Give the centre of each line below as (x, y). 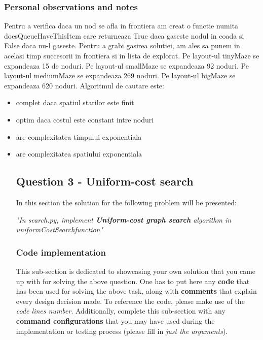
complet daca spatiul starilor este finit (75, 102)
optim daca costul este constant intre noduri (85, 119)
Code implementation (61, 252)
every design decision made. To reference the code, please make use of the (130, 301)
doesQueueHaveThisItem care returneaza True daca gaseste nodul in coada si (124, 35)
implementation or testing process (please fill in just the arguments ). (122, 331)
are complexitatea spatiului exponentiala (79, 154)
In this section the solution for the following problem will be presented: (126, 202)
